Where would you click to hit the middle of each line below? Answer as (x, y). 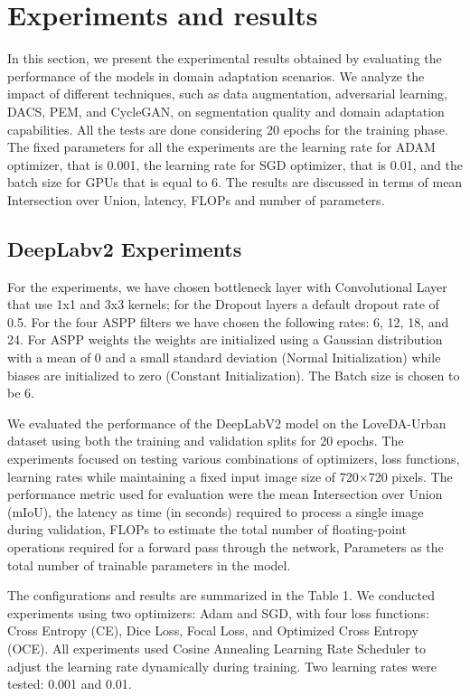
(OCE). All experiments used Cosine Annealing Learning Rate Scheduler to (216, 648)
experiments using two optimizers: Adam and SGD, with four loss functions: (218, 612)
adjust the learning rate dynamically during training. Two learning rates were (222, 666)
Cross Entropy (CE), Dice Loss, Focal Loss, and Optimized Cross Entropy (213, 630)
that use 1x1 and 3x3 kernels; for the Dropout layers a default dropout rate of (223, 304)
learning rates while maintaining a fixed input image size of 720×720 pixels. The (230, 476)
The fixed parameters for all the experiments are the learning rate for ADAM (221, 147)
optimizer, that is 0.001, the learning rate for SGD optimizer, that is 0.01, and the (235, 164)
